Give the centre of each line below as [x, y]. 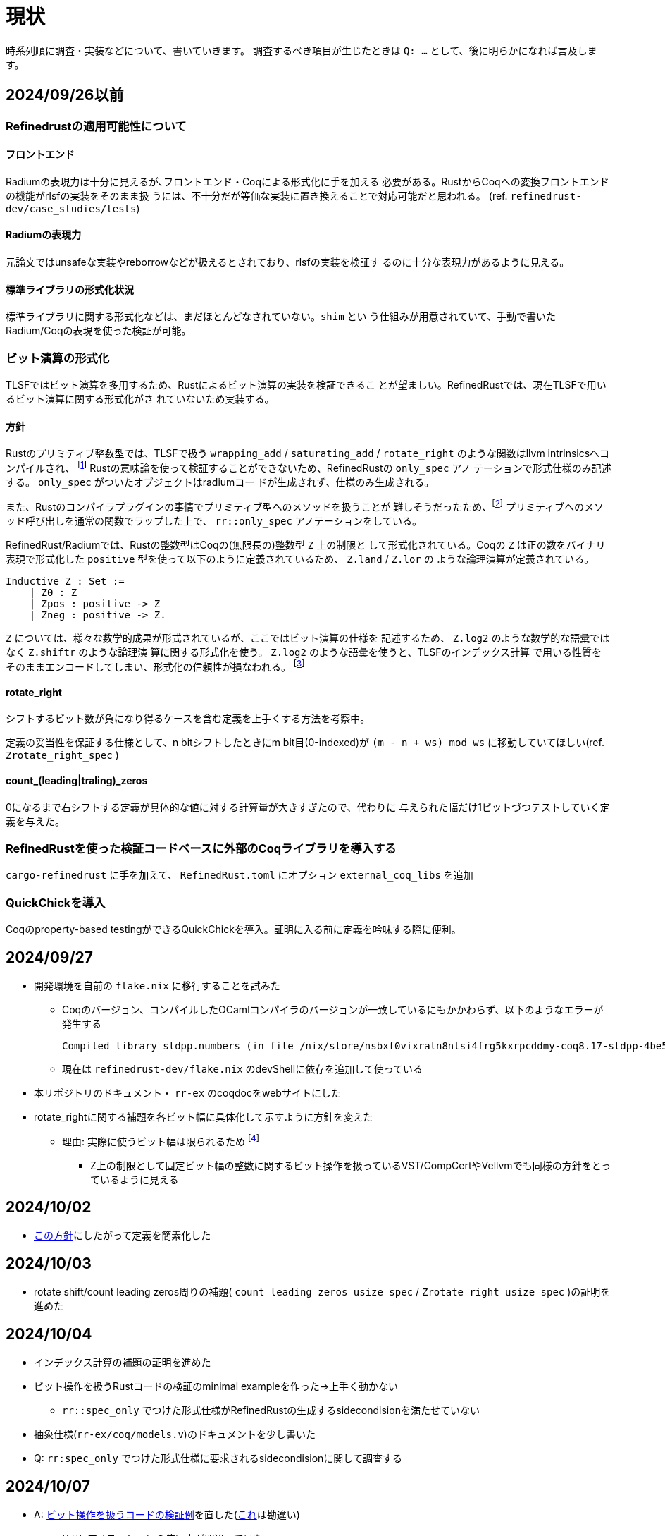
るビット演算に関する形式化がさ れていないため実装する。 [140, 399]
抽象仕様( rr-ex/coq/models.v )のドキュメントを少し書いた [175, 1434]
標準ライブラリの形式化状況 [70, 289]
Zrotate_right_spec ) [62, 755]
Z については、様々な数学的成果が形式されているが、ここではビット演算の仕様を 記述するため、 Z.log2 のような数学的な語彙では [308, 638]
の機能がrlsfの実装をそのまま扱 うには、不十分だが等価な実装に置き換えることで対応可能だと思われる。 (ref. [257, 195]
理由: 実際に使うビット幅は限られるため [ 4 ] [161, 1140]
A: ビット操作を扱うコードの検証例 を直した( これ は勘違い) [167, 1514]
